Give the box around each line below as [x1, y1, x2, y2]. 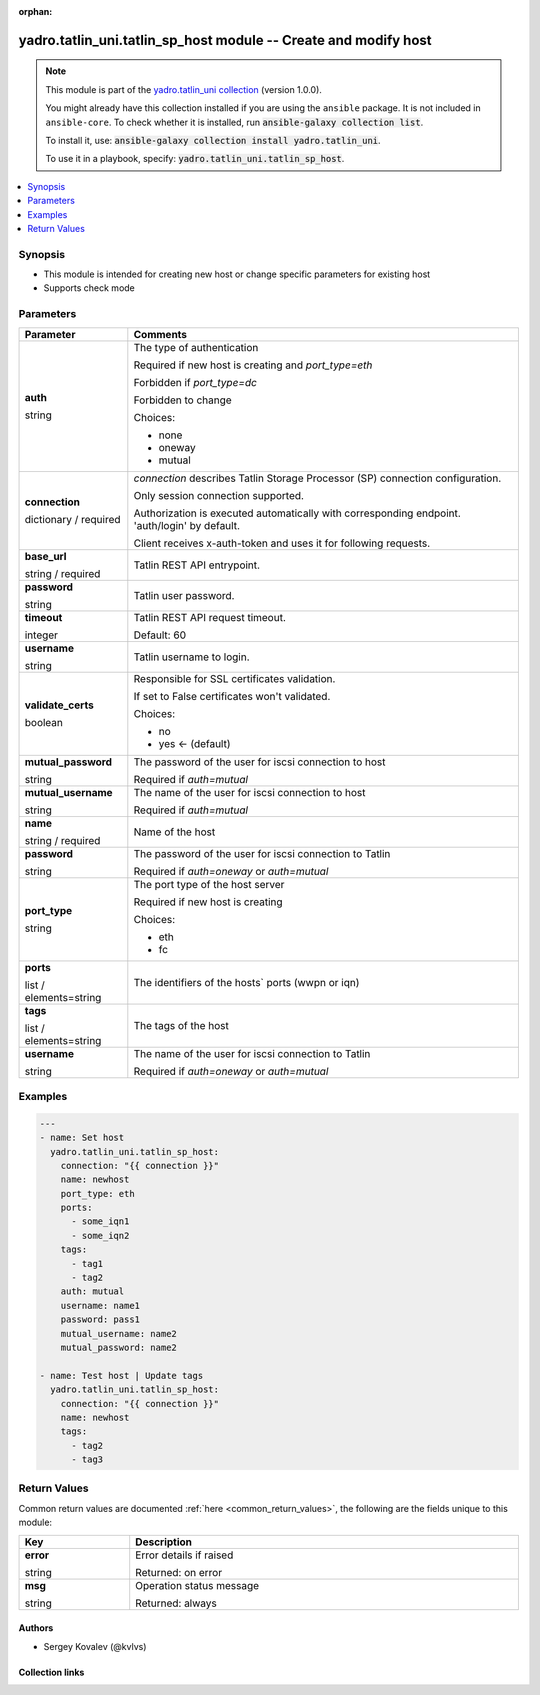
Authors [18, 1622, 54, 1634]
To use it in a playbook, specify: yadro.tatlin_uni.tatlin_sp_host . [45, 153, 345, 165]
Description [135, 1535, 193, 1549]
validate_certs [24, 698, 94, 712]
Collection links [18, 1666, 85, 1678]
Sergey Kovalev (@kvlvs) [43, 1640, 147, 1652]
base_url [24, 549, 67, 563]
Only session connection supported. [133, 488, 305, 502]
